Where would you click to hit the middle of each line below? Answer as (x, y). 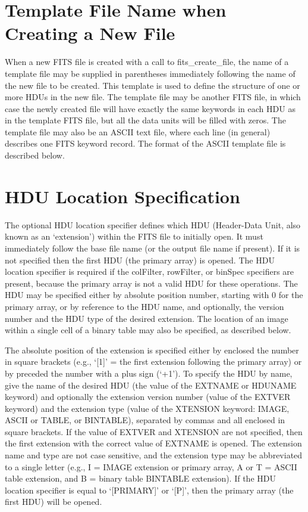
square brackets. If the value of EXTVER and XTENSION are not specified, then (154, 431)
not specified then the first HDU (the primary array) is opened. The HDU (140, 260)
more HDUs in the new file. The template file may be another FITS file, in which (153, 97)
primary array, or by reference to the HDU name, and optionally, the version (144, 306)
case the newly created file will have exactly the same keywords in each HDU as (150, 108)
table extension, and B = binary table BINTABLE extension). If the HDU (140, 478)
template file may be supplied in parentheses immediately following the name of (150, 73)
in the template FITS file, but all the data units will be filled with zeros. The (145, 120)
